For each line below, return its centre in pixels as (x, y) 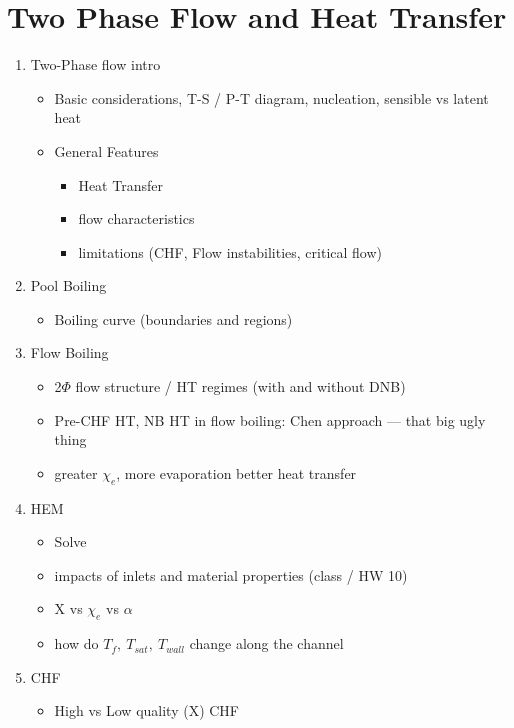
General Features (106, 150)
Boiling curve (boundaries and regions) (173, 318)
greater (76, 472)
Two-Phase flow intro (95, 64)
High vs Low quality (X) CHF (147, 710)
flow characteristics (136, 218)
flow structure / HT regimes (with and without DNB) (240, 386)
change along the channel (266, 643)
